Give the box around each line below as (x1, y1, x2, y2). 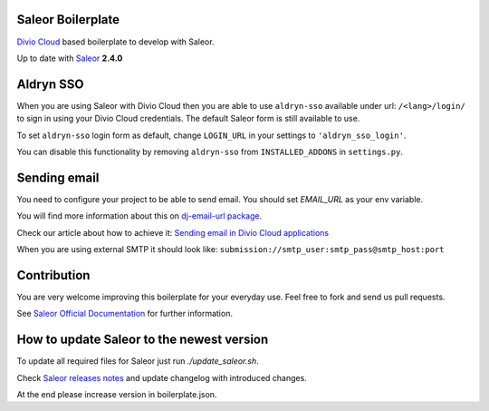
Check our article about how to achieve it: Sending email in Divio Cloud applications (16, 227, 330, 238)
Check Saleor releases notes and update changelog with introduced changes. (16, 372, 307, 383)
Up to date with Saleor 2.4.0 (16, 53, 123, 64)
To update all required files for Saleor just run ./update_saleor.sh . (16, 356, 259, 367)
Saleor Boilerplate (16, 12, 120, 27)
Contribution (16, 268, 91, 283)
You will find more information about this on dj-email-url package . (16, 210, 263, 221)
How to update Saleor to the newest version (16, 332, 269, 347)
